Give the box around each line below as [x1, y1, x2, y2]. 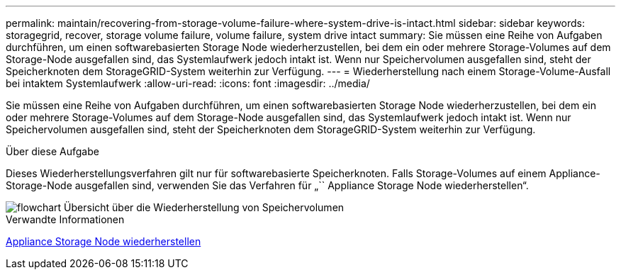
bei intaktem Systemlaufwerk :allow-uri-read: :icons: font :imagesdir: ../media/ [6, 77, 370, 89]
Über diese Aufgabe [6, 145, 99, 157]
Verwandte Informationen [6, 213, 125, 225]
